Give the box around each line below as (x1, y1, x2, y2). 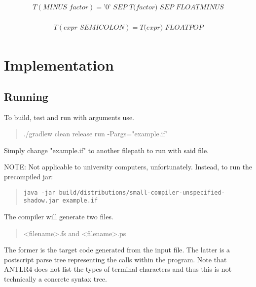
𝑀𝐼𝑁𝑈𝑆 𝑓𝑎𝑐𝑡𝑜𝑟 (42, 4, 89, 11)
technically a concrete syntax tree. (4, 273, 107, 284)
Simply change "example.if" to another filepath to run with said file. (4, 145, 209, 155)
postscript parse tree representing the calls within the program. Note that (4, 254, 227, 264)
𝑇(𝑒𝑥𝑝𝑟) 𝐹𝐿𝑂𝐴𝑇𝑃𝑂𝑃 (140, 24, 203, 32)
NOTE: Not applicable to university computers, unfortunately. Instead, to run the (4, 162, 253, 172)
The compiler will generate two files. (4, 211, 113, 221)
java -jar (23, 189, 56, 196)
